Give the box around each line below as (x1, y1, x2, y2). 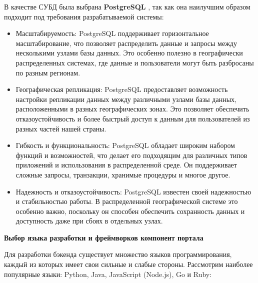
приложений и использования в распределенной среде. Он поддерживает (15, 159, 237, 170)
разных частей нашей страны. (15, 123, 106, 133)
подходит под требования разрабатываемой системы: (4, 11, 164, 21)
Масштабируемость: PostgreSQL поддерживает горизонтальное (15, 28, 209, 38)
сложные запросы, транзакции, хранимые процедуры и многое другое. (15, 169, 230, 179)
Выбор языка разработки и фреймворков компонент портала (4, 232, 203, 242)
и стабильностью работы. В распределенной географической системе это (15, 196, 238, 206)
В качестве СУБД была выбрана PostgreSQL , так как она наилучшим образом (4, 1, 250, 11)
